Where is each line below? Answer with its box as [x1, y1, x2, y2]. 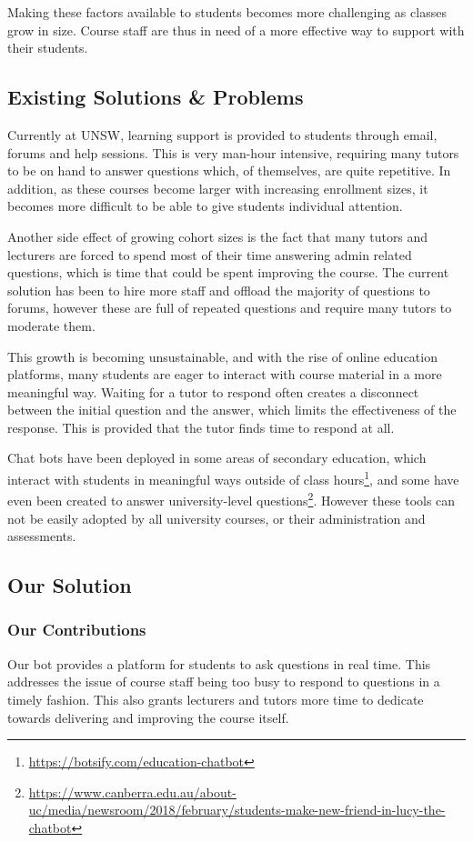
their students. [7, 38, 88, 57]
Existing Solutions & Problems [7, 83, 304, 111]
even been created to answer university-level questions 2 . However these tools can [7, 488, 456, 509]
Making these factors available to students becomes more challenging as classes [7, 3, 447, 21]
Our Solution [7, 571, 132, 599]
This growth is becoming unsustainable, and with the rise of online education [7, 346, 438, 366]
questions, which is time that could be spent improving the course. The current [7, 263, 449, 282]
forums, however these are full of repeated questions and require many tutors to [7, 298, 452, 317]
